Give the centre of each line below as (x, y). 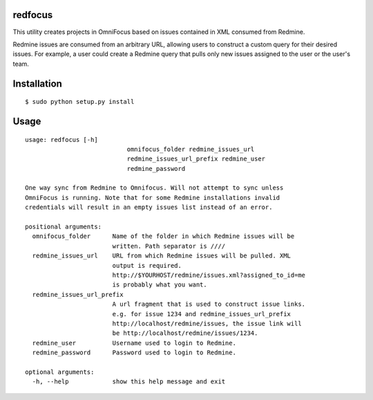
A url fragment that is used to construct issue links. (209, 304)
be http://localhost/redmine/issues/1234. (185, 333)
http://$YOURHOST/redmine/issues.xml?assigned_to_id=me (209, 275)
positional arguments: (64, 227)
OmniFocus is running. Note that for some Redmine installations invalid (153, 198)
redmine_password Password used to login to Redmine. (134, 353)
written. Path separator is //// (169, 246)
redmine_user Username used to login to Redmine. (134, 343)
